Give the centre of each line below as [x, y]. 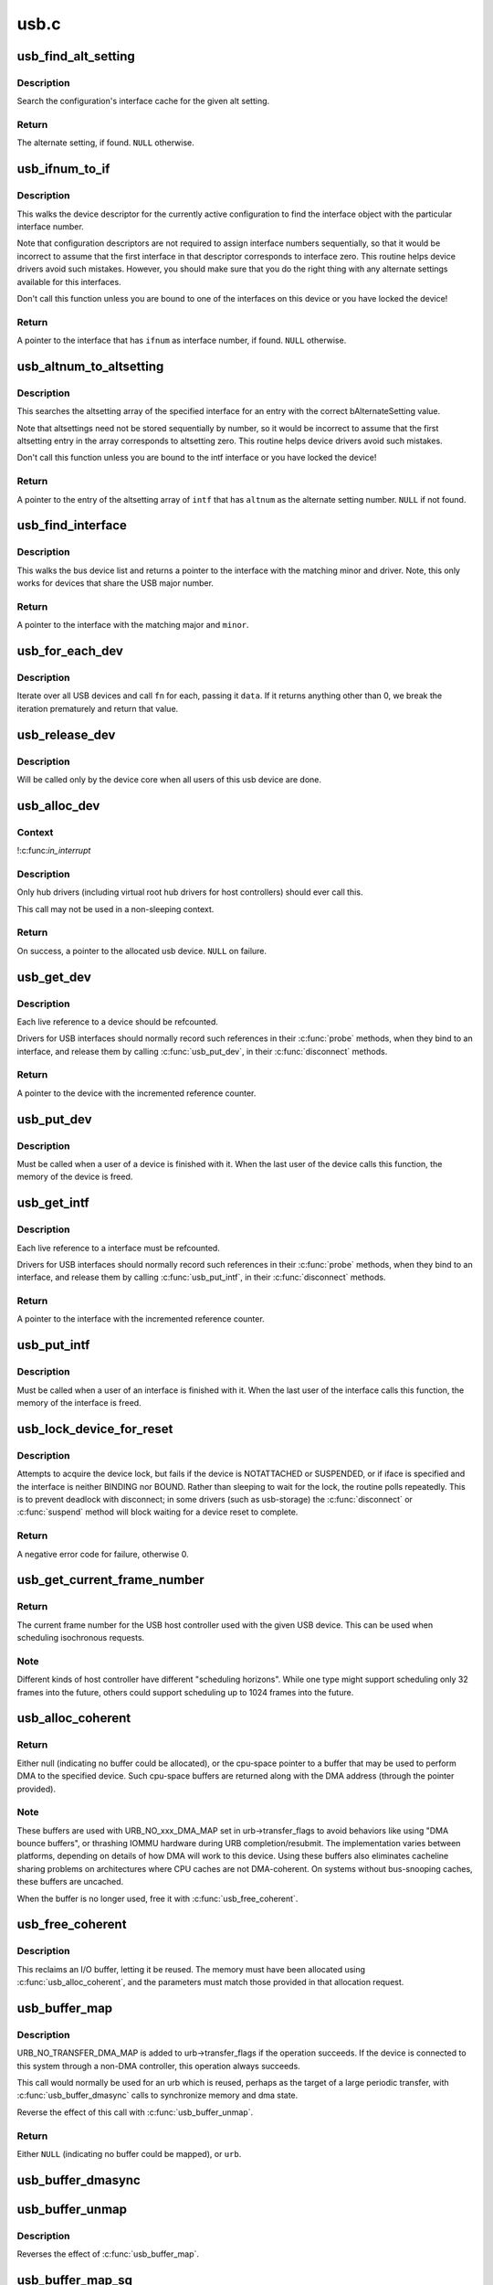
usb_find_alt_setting [76, 56]
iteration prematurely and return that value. [98, 708]
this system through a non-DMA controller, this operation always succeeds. [158, 2066]
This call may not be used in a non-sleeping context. [115, 909]
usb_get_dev [54, 977]
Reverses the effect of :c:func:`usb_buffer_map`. [108, 2254]
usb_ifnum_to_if [63, 169]
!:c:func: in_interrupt [54, 851]
